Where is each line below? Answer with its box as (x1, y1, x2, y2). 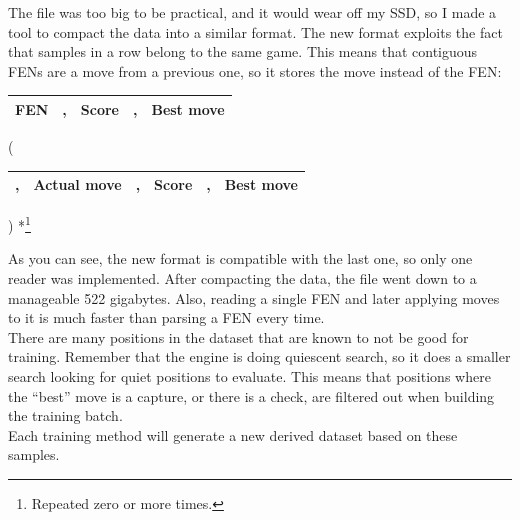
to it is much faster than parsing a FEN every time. (8, 307, 325, 328)
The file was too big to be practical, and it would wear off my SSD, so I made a (8, 2, 497, 22)
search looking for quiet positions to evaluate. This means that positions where (8, 365, 491, 386)
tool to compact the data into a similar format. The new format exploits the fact (8, 21, 503, 42)
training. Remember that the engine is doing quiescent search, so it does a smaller (8, 346, 511, 367)
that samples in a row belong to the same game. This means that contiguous (8, 41, 478, 62)
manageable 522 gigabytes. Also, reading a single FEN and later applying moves (8, 287, 500, 308)
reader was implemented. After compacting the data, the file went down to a (8, 268, 477, 288)
